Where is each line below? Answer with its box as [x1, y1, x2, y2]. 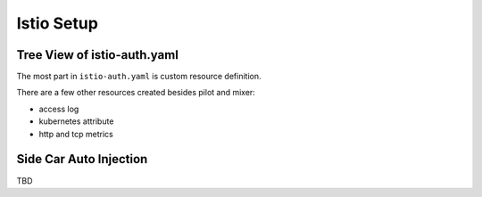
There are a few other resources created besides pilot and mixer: [16, 87, 256, 98]
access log [38, 103, 79, 114]
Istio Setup [16, 13, 98, 33]
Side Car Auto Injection [16, 152, 148, 167]
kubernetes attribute [38, 116, 114, 127]
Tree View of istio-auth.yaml [16, 47, 179, 62]
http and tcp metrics [38, 128, 113, 139]
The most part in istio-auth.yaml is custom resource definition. [16, 71, 262, 82]
